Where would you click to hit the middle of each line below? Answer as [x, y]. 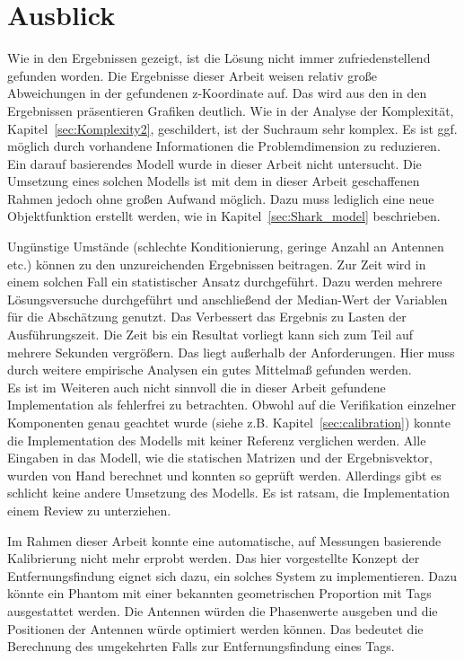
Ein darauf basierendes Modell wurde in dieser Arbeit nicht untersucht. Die [214, 163]
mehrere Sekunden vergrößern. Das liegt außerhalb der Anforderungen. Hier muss [231, 352]
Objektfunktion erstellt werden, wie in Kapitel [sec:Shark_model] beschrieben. [224, 216]
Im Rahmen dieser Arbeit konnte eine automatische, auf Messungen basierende [224, 540]
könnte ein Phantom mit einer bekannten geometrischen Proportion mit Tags [219, 593]
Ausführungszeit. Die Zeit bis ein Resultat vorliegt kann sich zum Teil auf [210, 335]
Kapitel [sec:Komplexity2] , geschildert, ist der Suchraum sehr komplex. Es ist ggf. [232, 128]
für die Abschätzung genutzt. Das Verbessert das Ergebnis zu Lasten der [207, 317]
